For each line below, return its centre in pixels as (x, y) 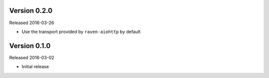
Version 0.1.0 (30, 46)
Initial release (35, 67)
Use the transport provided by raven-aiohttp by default (81, 32)
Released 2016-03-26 (32, 23)
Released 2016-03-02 (32, 57)
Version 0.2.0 (31, 11)
